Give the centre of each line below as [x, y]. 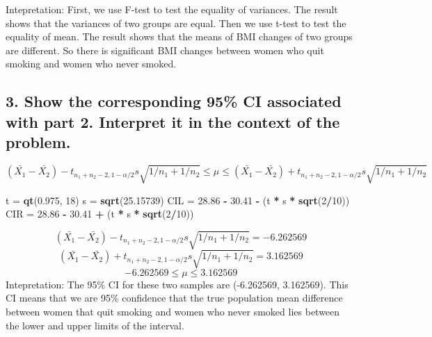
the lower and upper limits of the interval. [95, 325]
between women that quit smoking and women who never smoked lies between [173, 311]
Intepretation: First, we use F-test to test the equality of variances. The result [172, 9]
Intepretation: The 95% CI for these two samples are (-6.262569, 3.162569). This [177, 284]
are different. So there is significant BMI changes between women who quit [165, 50]
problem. [38, 142]
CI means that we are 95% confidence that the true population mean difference [174, 298]
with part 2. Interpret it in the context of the [173, 121]
